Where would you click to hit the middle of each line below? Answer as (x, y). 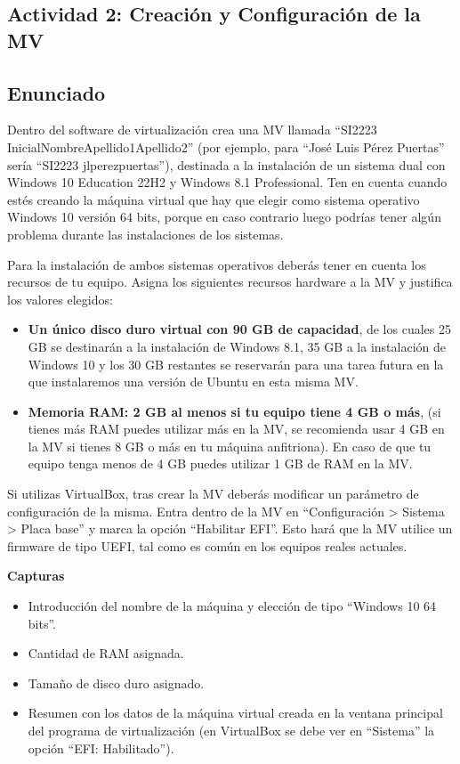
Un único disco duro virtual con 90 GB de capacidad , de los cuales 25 (239, 329)
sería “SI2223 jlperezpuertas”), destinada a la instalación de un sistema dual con (226, 164)
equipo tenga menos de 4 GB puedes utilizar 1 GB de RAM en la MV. (220, 463)
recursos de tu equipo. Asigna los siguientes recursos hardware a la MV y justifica (230, 282)
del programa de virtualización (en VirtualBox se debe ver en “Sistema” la (231, 730)
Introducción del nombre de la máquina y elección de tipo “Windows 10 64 (232, 606)
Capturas (36, 576)
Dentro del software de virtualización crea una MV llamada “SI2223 (192, 130)
